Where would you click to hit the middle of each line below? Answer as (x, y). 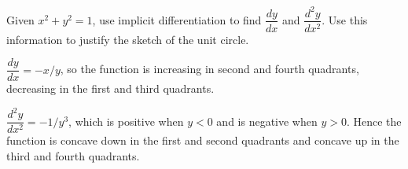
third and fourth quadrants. (73, 155)
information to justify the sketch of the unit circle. (128, 39)
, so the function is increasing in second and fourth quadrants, (210, 69)
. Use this (345, 19)
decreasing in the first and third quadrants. (110, 88)
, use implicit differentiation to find (177, 19)
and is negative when (267, 121)
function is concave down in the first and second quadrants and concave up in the (203, 140)
